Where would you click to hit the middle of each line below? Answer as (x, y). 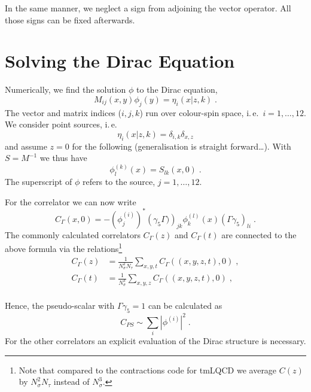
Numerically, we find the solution (65, 89)
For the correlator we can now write (71, 201)
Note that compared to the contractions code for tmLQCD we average (148, 370)
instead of (71, 382)
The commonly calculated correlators (73, 234)
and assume (26, 146)
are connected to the (259, 234)
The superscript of (39, 182)
